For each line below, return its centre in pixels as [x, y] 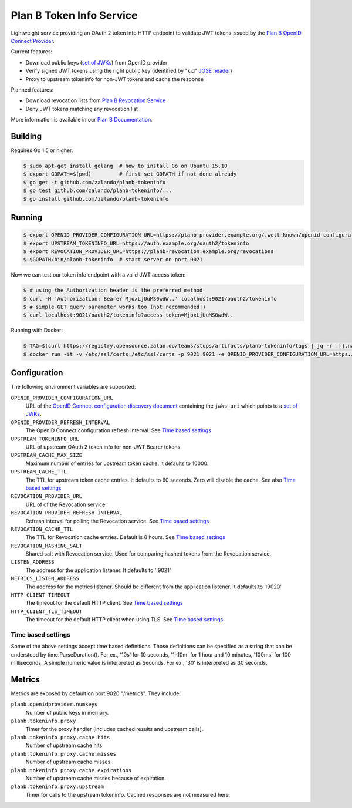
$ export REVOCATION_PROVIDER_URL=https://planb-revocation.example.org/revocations [148, 251]
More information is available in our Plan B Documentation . [82, 120]
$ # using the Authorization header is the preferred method [113, 290]
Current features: [32, 52]
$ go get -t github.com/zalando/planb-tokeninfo [94, 182]
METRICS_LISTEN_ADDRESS [45, 579]
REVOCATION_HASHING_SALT [46, 546]
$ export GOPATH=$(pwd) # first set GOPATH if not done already [130, 174]
